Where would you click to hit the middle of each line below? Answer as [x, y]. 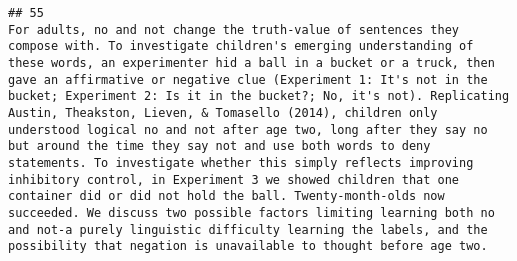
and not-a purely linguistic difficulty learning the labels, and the [248, 229]
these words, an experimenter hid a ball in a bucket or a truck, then [251, 62]
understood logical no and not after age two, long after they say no [248, 129]
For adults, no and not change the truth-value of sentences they [234, 29]
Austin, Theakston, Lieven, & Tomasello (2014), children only [223, 112]
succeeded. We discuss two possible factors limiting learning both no [251, 212]
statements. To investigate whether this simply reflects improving [241, 162]
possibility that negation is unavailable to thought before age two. [248, 246]
